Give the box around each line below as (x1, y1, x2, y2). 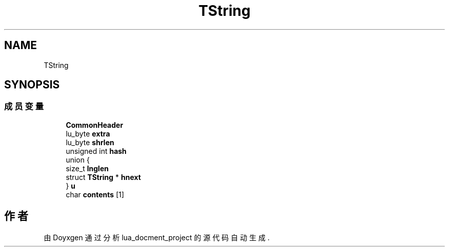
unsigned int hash (66, 146, 127, 155)
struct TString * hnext (66, 172, 141, 181)
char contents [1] (66, 190, 125, 199)
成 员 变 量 (4, 101, 44, 112)
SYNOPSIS (4, 78, 60, 92)
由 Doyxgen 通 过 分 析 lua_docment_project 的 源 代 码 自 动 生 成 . (44, 233, 270, 242)
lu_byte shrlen (66, 138, 114, 147)
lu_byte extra (66, 129, 110, 138)
